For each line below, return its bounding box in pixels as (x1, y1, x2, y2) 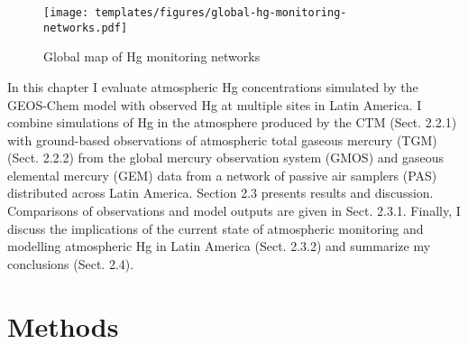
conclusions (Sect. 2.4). (7, 254, 134, 273)
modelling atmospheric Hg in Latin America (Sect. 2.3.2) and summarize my (7, 237, 431, 256)
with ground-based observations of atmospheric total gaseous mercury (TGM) (7, 130, 437, 149)
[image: (43, 6, 89, 19)
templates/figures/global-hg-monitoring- (95, 6, 347, 19)
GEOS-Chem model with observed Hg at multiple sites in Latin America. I (7, 95, 422, 114)
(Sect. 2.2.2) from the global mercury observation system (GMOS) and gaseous (7, 148, 445, 167)
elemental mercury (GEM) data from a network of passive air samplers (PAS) (7, 165, 437, 184)
